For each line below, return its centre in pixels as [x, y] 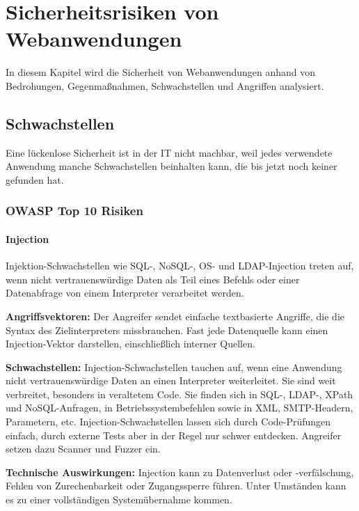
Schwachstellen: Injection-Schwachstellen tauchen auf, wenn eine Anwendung [174, 367]
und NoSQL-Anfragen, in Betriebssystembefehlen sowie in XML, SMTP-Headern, [179, 408]
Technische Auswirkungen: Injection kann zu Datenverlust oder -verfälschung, [180, 472]
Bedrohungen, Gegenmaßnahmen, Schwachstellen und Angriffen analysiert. [165, 85]
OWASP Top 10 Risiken [74, 211]
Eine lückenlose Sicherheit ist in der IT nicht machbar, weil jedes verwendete [169, 152]
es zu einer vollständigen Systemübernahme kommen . [119, 500]
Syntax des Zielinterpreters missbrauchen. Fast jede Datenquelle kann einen [167, 330]
